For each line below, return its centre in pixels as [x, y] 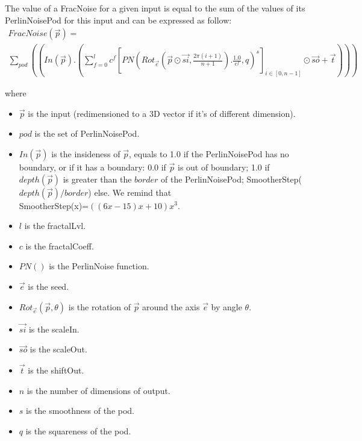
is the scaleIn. [54, 329]
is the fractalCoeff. [60, 246]
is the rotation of [99, 306]
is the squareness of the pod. [78, 430]
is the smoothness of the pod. [80, 411]
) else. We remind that [130, 192]
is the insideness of [86, 153]
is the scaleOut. [58, 349]
